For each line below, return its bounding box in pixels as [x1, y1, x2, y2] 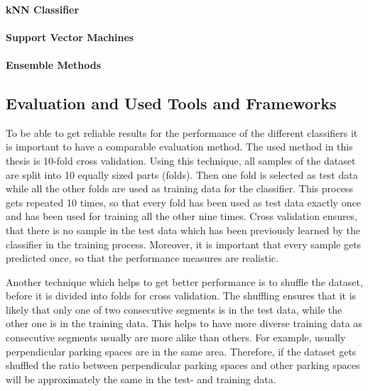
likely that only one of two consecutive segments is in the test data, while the [6, 302, 342, 316]
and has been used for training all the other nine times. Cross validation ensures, [6, 209, 358, 224]
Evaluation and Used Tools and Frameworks [6, 92, 337, 114]
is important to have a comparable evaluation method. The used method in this [6, 139, 353, 154]
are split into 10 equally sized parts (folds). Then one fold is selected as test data [6, 167, 358, 182]
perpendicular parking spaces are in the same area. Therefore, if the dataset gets [6, 343, 357, 358]
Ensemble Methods [6, 57, 102, 72]
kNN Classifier [6, 1, 80, 16]
